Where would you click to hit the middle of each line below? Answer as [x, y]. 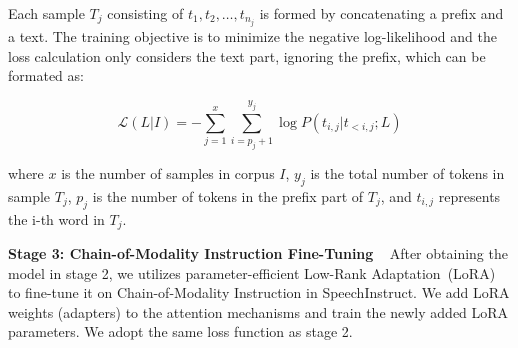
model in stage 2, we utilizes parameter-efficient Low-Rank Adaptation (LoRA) [252, 272]
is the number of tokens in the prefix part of [228, 195]
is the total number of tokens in [407, 172]
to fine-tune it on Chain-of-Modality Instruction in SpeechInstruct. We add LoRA [259, 292]
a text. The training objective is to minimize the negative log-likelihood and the [252, 36]
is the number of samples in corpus [168, 172]
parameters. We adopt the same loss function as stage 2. [180, 331]
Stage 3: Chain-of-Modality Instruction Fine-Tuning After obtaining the [258, 252]
